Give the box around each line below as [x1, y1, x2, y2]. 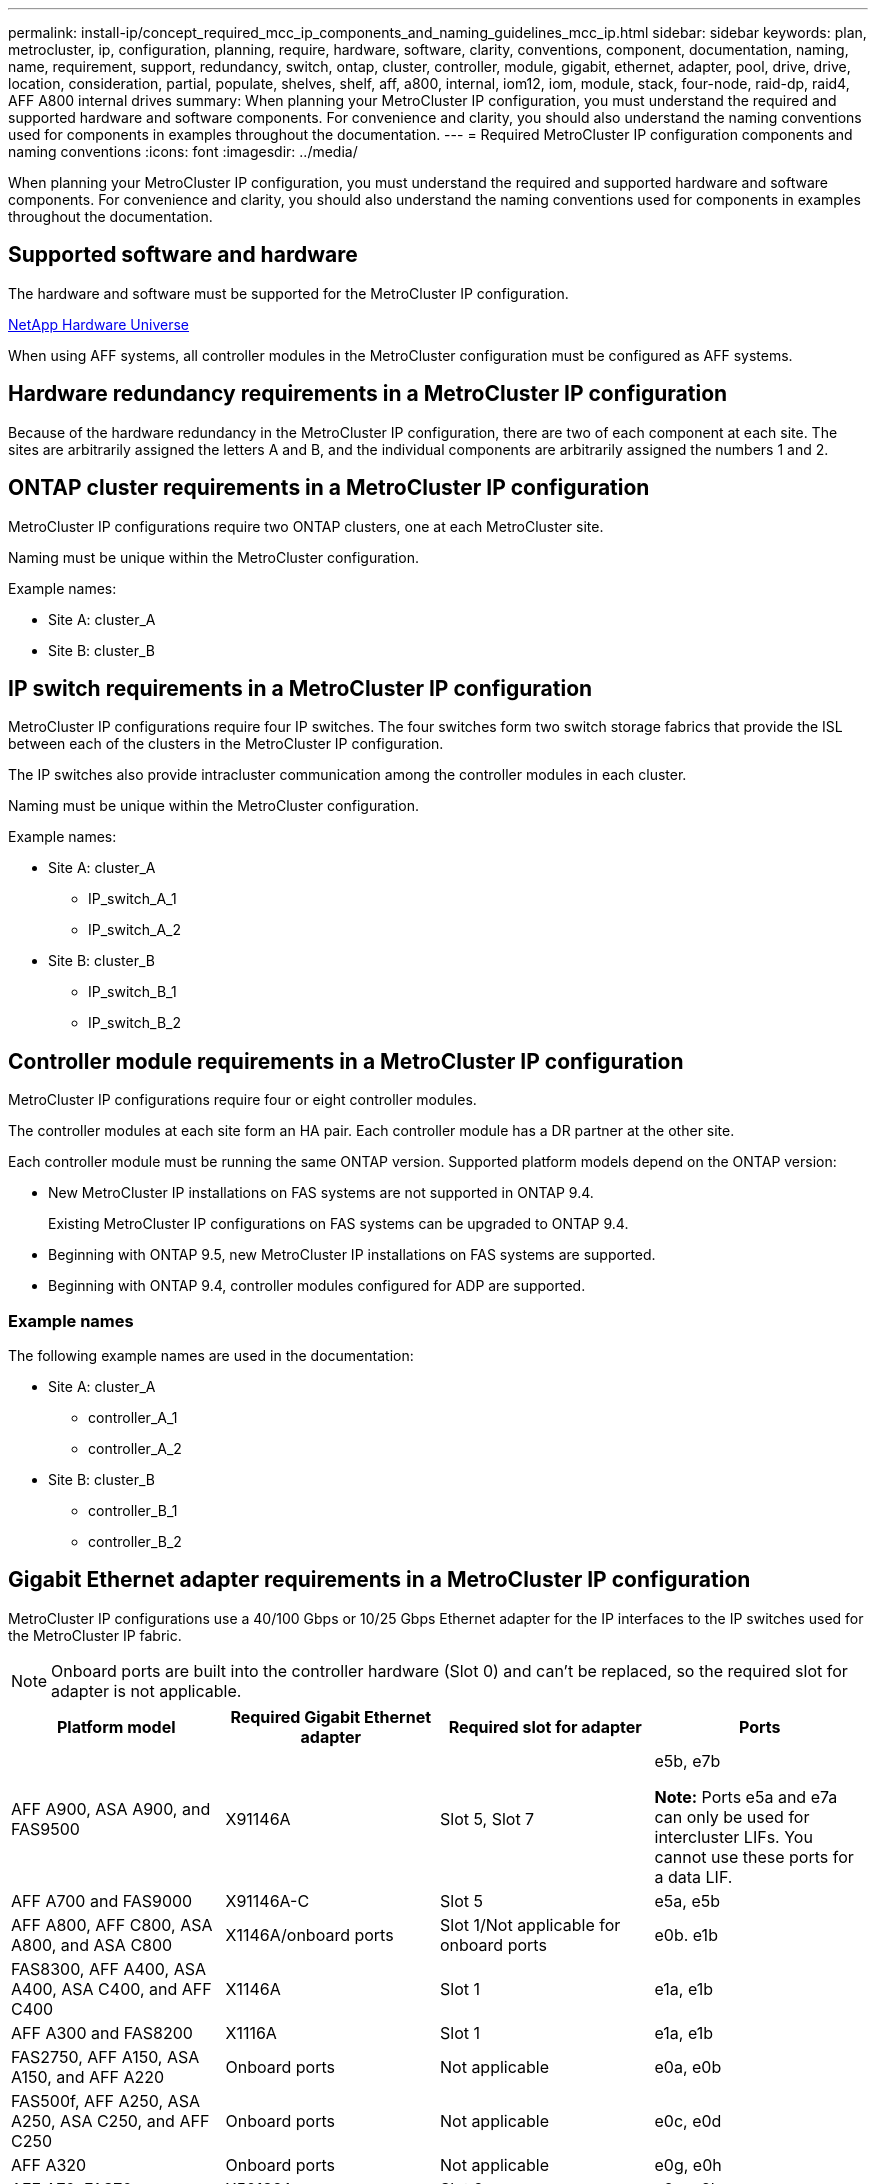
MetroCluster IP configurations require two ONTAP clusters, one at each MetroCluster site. [8, 517, 604, 535]
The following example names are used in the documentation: [8, 1346, 414, 1364]
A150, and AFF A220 [11, 2066, 165, 2087]
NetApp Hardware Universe [8, 315, 190, 333]
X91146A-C [225, 1890, 310, 1911]
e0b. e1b [654, 1924, 718, 1945]
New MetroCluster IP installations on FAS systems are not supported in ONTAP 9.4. [48, 1184, 594, 1202]
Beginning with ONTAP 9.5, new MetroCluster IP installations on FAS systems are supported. [48, 1246, 656, 1264]
